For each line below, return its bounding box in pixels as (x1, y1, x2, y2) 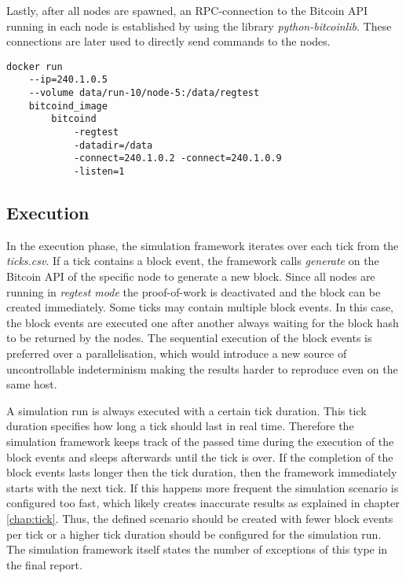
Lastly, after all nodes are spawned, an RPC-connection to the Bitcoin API (6, 2, 368, 18)
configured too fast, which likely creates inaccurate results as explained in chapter (6, 495, 400, 511)
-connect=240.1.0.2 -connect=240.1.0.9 (73, 153, 282, 164)
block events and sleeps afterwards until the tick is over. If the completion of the (6, 448, 393, 465)
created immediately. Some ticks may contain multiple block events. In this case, (6, 299, 394, 315)
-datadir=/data (73, 139, 153, 151)
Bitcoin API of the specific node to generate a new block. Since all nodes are (6, 268, 375, 285)
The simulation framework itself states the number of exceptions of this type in (6, 541, 388, 558)
